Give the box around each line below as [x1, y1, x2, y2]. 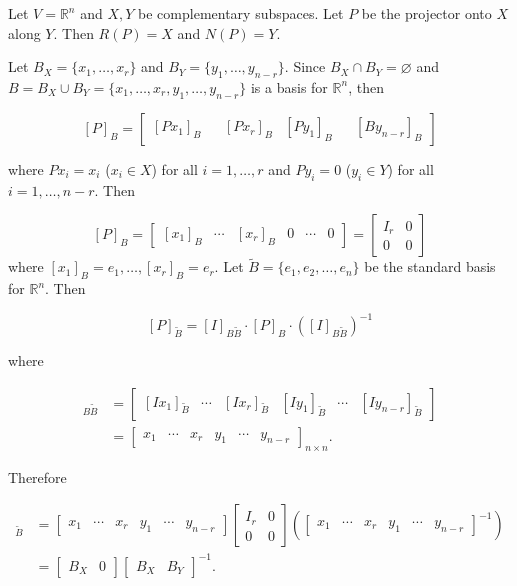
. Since [284, 56, 326, 77]
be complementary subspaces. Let [138, 3, 344, 23]
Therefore [8, 466, 67, 487]
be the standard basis [364, 256, 496, 277]
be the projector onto [361, 3, 492, 23]
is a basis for [250, 76, 328, 97]
